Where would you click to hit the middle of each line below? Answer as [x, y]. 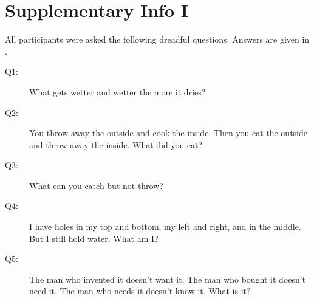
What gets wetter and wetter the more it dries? [118, 91]
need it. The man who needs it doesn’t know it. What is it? [140, 291]
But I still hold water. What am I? [94, 238]
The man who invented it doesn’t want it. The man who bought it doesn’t [168, 279]
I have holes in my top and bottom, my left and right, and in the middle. [165, 226]
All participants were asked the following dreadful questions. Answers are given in [157, 39]
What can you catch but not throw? [96, 185]
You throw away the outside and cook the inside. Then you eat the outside [168, 133]
